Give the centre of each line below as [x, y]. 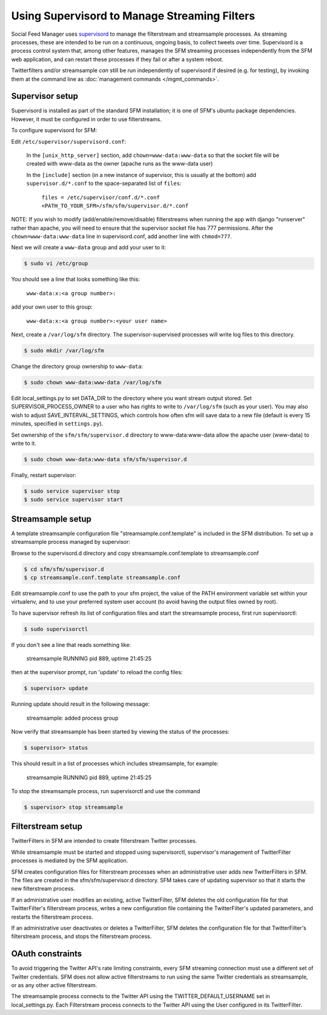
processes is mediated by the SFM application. [70, 860]
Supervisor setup [45, 96]
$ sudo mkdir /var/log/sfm [64, 351]
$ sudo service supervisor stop [72, 491]
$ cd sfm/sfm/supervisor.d [64, 569]
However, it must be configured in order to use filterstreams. [87, 119]
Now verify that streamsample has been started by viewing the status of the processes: [120, 732]
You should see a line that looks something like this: [76, 280]
